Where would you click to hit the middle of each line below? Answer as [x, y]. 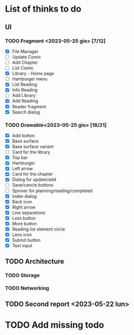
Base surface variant [33, 147]
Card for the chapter [33, 174]
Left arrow [22, 169]
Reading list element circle [39, 229]
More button [25, 223]
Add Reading [25, 101]
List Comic [23, 68]
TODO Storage [22, 275]
